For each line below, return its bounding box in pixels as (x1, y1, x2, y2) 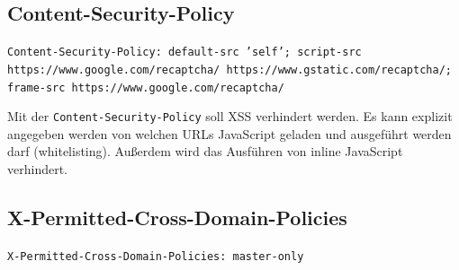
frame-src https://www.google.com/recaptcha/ (7, 81, 284, 94)
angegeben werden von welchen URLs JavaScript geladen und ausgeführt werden (7, 124, 452, 143)
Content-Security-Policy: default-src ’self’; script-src (7, 46, 362, 59)
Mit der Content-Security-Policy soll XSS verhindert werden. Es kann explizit (7, 107, 453, 126)
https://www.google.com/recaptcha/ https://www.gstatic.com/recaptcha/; (7, 63, 452, 76)
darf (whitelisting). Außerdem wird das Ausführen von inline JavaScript (7, 142, 403, 161)
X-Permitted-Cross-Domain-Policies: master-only (7, 249, 304, 263)
